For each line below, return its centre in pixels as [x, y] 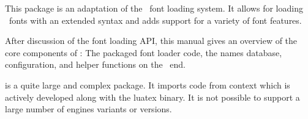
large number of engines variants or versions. [88, 109]
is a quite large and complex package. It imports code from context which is [148, 85]
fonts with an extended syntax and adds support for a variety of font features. [155, 20]
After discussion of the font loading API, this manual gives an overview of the [151, 41]
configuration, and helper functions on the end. [95, 64]
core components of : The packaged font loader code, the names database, [144, 52]
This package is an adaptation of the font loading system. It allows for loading [154, 8]
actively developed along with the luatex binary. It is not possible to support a [152, 97]
